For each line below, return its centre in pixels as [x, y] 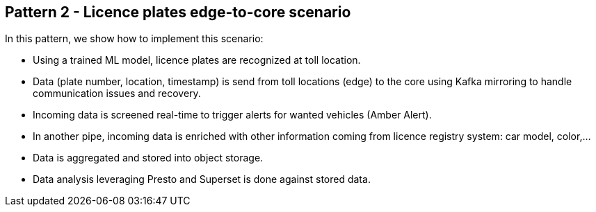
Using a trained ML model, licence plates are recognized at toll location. [197, 60]
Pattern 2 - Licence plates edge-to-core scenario [178, 12]
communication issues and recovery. [117, 94]
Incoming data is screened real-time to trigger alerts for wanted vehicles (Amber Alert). [232, 115]
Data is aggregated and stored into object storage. [148, 158]
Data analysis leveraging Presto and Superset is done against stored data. [202, 179]
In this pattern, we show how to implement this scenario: [134, 39]
